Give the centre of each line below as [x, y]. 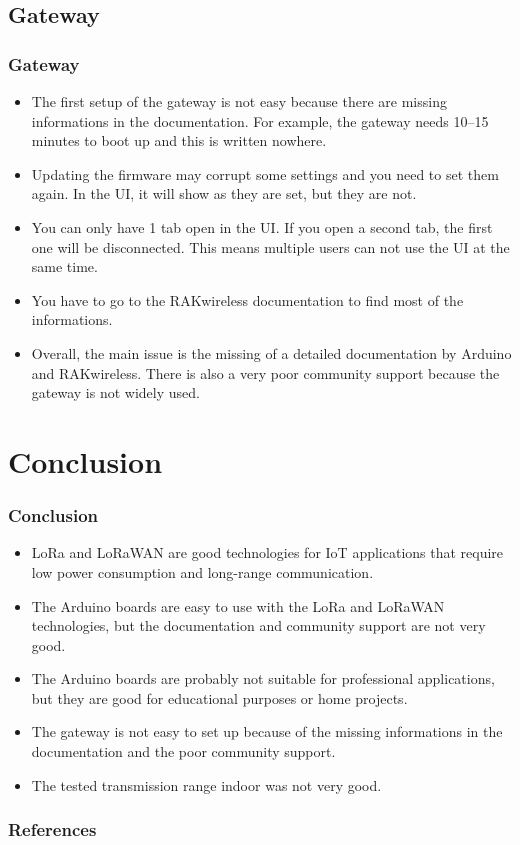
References [52, 829]
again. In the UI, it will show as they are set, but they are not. [224, 193]
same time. [64, 266]
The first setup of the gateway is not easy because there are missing [239, 101]
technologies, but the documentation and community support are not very [258, 625]
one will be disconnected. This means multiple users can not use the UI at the [270, 246]
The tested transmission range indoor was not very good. [206, 784]
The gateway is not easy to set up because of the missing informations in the [267, 731]
